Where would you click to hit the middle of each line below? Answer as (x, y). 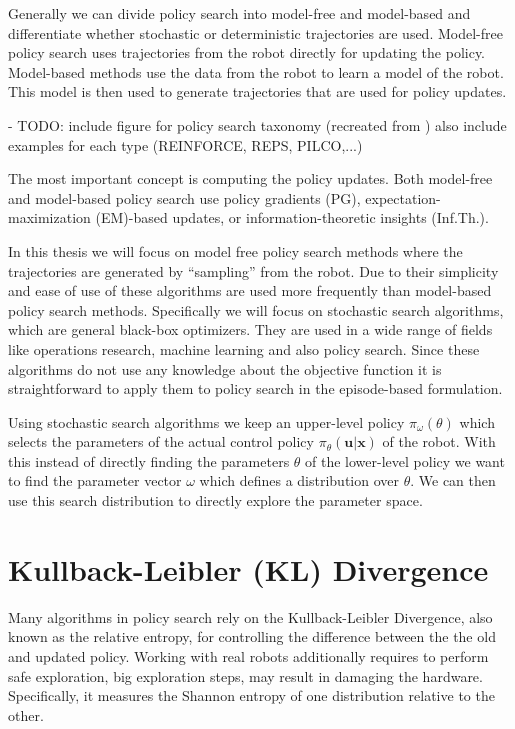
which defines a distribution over (299, 480)
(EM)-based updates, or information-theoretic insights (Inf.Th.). (292, 217)
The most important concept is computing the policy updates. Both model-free (250, 178)
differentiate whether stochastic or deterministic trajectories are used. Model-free (255, 32)
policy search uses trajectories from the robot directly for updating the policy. (247, 52)
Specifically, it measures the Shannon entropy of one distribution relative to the (251, 695)
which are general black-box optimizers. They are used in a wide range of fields (250, 329)
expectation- (403, 197)
